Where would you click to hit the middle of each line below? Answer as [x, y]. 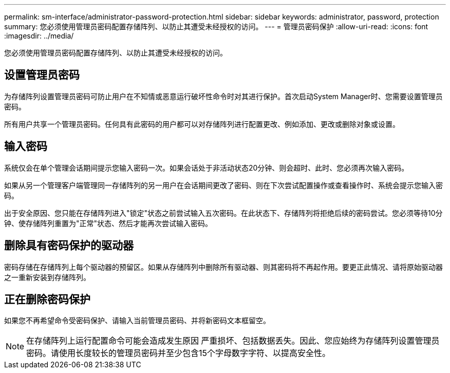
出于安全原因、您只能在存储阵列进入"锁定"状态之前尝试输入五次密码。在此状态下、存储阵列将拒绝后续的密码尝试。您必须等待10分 [223, 213]
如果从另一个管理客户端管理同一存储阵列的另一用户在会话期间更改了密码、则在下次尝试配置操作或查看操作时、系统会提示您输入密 [223, 185]
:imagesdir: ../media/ [39, 36]
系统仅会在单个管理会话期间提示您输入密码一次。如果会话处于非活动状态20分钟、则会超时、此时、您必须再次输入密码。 [207, 167]
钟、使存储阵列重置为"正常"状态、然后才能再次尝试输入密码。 [108, 223]
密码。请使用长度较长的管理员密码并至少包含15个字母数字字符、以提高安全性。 [179, 353]
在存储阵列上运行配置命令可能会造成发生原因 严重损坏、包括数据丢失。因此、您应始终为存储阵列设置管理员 [233, 341]
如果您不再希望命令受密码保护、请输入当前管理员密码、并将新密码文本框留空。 [137, 321]
